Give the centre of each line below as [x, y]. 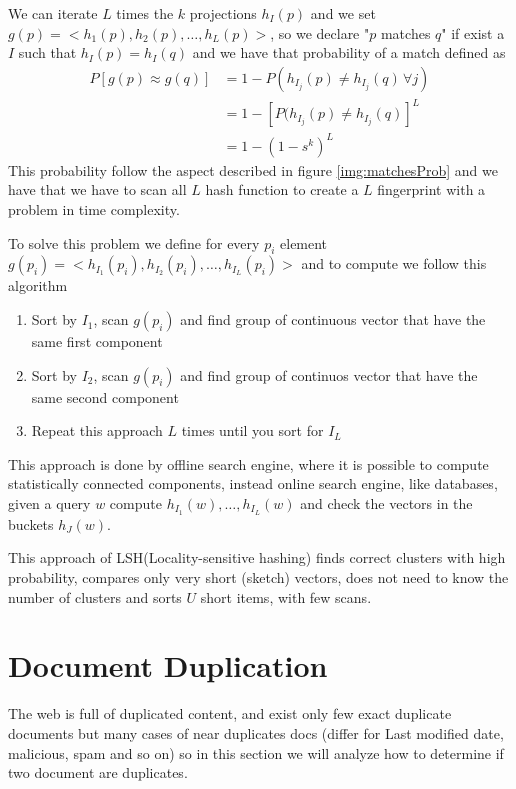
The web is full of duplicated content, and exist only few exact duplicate [230, 713]
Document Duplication [168, 665]
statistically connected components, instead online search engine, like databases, [253, 483]
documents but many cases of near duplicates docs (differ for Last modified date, [256, 732]
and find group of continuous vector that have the [333, 319]
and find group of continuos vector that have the [329, 374]
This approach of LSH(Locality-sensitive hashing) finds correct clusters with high [257, 557]
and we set [343, 13]
